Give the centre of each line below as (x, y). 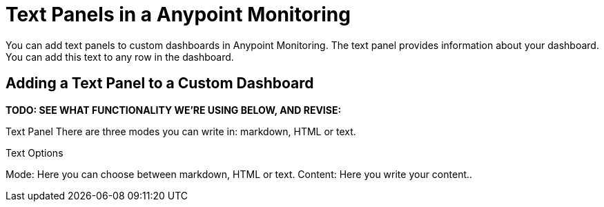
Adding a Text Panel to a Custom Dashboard (160, 83)
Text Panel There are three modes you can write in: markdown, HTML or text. (181, 131)
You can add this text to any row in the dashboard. (120, 57)
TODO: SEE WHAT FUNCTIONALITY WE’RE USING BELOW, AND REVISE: (174, 110)
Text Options (35, 152)
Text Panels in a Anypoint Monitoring (178, 14)
